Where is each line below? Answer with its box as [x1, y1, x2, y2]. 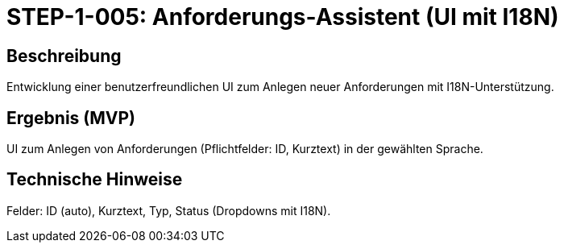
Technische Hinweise [6, 169, 183, 190]
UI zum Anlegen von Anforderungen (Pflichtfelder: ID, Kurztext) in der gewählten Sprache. [6, 142, 483, 156]
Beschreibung [6, 45, 122, 66]
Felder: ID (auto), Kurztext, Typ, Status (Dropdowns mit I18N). [6, 203, 331, 218]
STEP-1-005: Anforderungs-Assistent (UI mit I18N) [6, 3, 559, 31]
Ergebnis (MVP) [6, 107, 135, 128]
